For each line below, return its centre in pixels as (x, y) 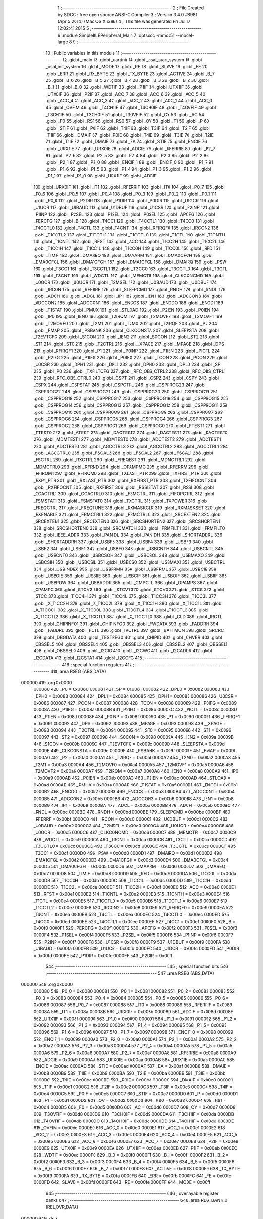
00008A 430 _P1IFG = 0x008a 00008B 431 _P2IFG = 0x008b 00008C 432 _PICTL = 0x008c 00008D (135, 710)
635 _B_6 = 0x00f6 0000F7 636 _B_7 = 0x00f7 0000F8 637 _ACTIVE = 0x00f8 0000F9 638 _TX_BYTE (137, 1169)
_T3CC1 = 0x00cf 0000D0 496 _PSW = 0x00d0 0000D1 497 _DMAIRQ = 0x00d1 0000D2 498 (128, 853)
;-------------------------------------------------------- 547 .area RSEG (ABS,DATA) (130, 973)
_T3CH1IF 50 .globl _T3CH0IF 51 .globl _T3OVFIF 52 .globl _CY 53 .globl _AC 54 (125, 114)
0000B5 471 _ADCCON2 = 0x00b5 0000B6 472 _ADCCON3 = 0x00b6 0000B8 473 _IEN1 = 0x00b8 (133, 798)
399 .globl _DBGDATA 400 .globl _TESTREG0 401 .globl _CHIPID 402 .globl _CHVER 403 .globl (128, 637)
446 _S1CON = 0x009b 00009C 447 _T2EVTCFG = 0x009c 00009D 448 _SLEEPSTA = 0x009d (129, 744)
